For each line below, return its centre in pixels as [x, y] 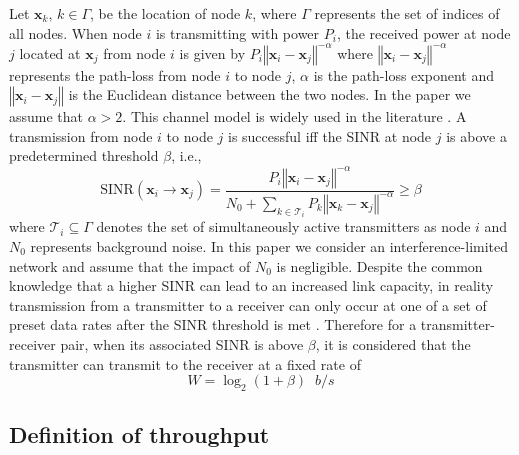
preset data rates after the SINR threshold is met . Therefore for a [213, 324]
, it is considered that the [393, 343]
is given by [212, 52]
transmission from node [81, 135]
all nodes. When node [75, 32]
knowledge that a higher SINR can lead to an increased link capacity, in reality [251, 285]
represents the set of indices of [407, 13]
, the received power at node [423, 32]
